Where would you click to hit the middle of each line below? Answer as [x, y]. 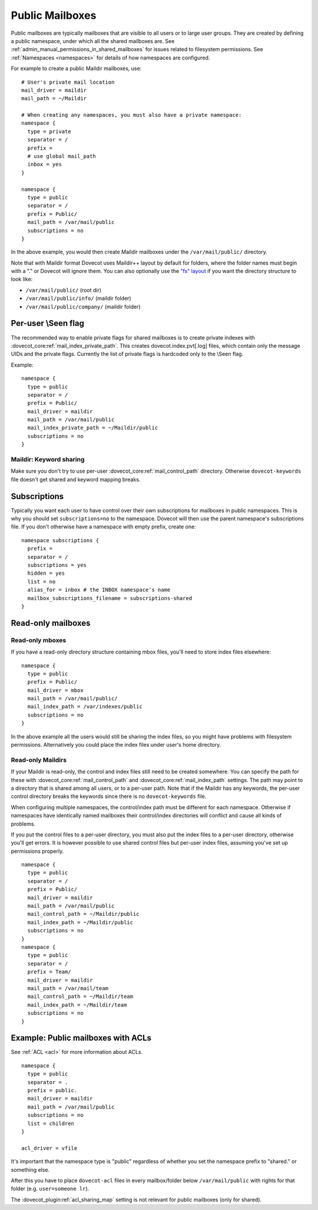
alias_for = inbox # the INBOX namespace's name [99, 590]
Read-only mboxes [39, 640]
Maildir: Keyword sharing [48, 460]
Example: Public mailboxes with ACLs [81, 1038]
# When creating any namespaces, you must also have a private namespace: [132, 115]
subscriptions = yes [57, 565]
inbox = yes [44, 164]
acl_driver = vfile [49, 1148]
